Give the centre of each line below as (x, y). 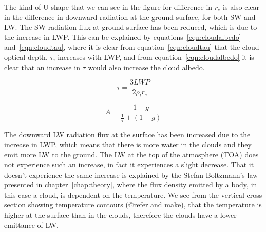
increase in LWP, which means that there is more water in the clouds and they (128, 144)
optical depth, (26, 57)
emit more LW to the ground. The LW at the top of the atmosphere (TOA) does (131, 154)
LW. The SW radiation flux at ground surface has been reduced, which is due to (131, 27)
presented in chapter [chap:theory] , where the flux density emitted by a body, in (131, 185)
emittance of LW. (31, 225)
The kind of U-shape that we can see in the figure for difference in (108, 7)
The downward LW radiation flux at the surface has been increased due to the (127, 134)
